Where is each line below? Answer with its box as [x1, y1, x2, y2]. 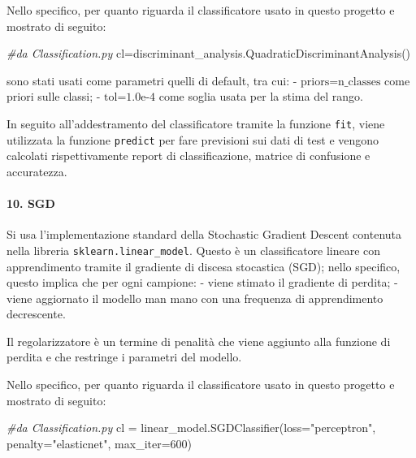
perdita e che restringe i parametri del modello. [6, 348, 242, 365]
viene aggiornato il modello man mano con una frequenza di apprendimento [6, 289, 383, 306]
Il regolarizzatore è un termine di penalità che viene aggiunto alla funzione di [6, 332, 391, 349]
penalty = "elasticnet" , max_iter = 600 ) [6, 434, 193, 452]
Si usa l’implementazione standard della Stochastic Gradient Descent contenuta [6, 226, 402, 243]
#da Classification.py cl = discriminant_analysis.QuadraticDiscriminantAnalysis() [6, 45, 411, 62]
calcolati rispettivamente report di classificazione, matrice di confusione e [6, 147, 370, 164]
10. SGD [6, 195, 55, 212]
